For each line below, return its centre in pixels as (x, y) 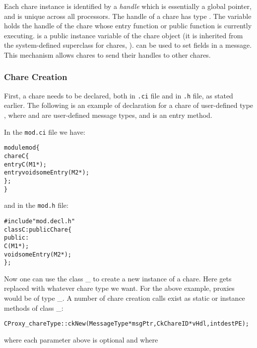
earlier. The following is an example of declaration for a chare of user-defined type (129, 105)
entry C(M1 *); (25, 164)
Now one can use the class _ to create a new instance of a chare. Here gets (118, 278)
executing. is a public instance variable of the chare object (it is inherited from (124, 35)
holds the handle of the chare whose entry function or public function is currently (128, 26)
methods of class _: (34, 307)
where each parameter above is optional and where (81, 339)
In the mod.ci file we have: (45, 131)
